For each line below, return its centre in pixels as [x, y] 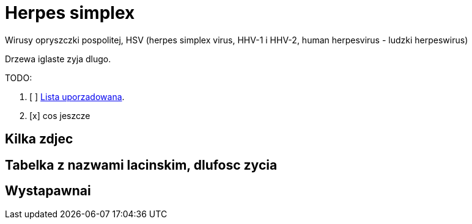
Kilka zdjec [39, 139]
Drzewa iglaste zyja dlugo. [58, 59]
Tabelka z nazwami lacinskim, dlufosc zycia [141, 165]
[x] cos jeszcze [60, 115]
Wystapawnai [48, 191]
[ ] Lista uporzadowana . [77, 96]
